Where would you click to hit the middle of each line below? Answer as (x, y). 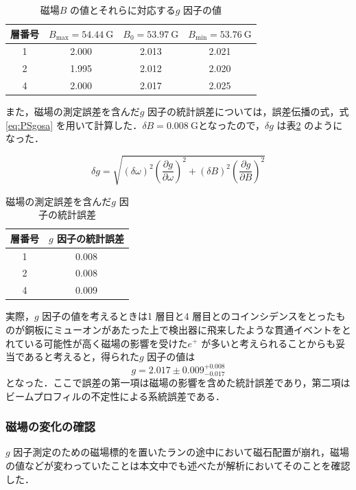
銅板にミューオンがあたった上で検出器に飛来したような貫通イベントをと (188, 329)
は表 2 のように (310, 125)
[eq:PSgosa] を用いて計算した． (74, 125)
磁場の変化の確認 (50, 427)
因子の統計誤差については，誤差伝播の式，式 (248, 112)
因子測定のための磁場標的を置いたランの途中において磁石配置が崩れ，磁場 (181, 452)
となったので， (231, 125)
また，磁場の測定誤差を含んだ (73, 112)
